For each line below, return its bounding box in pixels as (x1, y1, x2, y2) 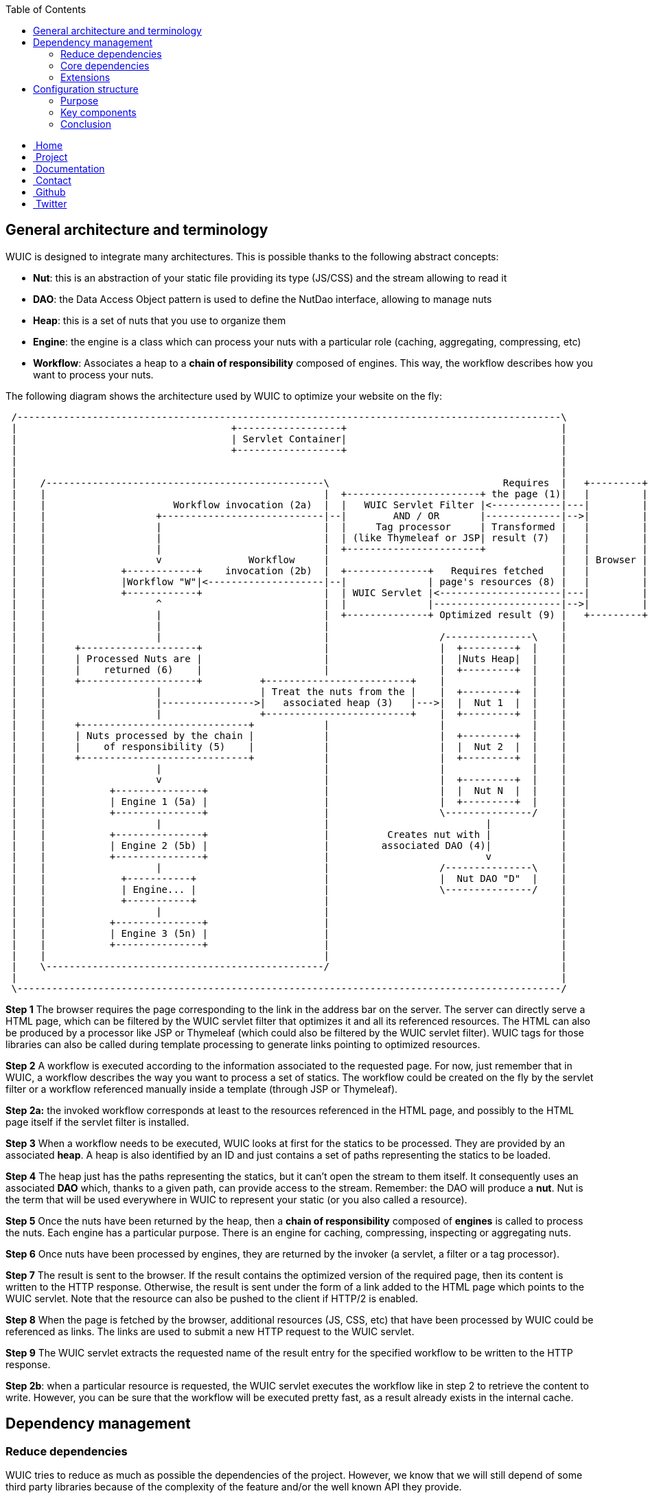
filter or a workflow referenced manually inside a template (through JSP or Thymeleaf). (5, 1082, 398, 1095)
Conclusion (60, 118, 112, 130)
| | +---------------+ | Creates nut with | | (11, 828, 567, 840)
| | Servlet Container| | (11, 433, 567, 444)
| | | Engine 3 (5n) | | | (11, 927, 567, 939)
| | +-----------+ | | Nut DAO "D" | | (11, 872, 567, 884)
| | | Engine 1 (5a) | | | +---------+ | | (11, 795, 567, 807)
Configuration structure (33, 83, 139, 95)
